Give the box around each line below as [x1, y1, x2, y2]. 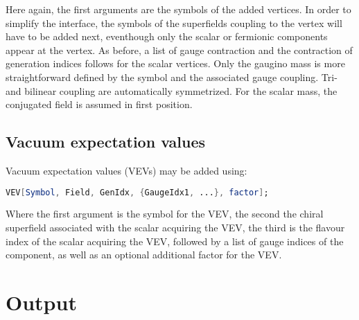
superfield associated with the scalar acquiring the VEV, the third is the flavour [6, 220, 345, 235]
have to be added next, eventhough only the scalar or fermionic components [6, 29, 328, 44]
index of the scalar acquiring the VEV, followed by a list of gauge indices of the [6, 233, 344, 248]
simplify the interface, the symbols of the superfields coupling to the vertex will [6, 15, 342, 30]
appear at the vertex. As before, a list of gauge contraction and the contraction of [6, 42, 353, 57]
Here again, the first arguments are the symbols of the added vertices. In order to [6, 2, 351, 16]
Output [6, 287, 77, 316]
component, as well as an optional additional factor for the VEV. [6, 247, 282, 262]
